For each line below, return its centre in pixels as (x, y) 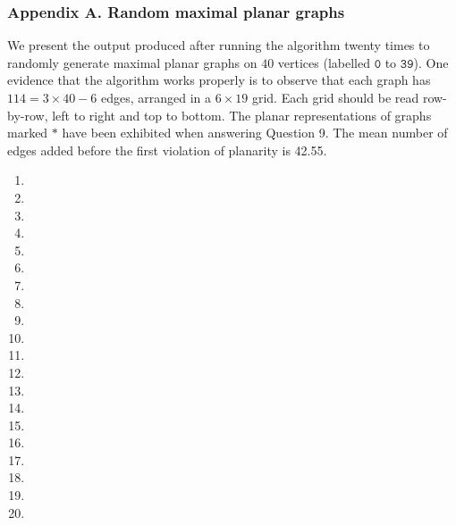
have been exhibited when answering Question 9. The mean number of (255, 133)
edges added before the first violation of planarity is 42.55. (167, 150)
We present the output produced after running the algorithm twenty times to (219, 45)
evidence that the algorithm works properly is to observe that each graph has (219, 80)
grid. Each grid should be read (335, 97)
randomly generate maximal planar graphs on (132, 62)
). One (431, 62)
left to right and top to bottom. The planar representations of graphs (242, 115)
